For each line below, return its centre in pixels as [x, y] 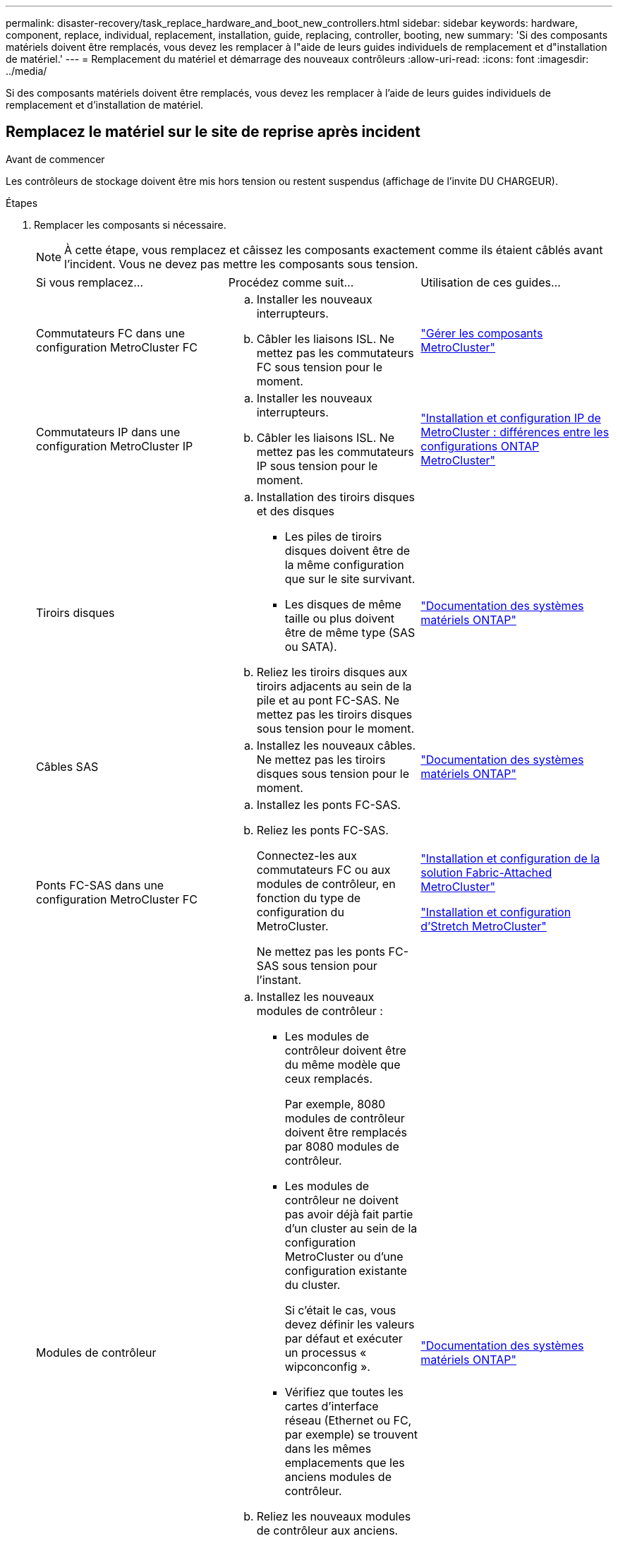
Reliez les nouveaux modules [334, 1516]
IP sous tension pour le [317, 466]
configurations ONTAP [480, 446]
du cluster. [313, 1284]
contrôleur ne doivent [341, 1200]
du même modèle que [343, 1064]
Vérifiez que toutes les [344, 1392]
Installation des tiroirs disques [336, 497]
